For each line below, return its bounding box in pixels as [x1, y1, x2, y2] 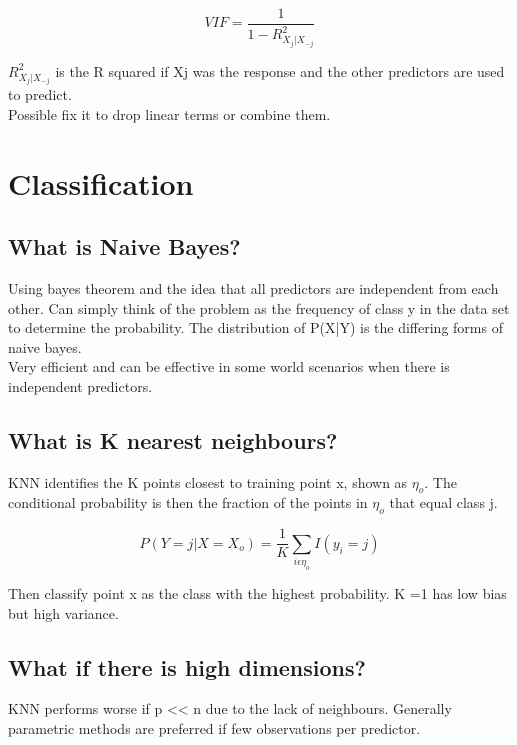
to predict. [8, 84, 72, 105]
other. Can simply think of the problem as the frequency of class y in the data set [8, 297, 510, 318]
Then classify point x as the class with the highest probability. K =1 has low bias [8, 583, 507, 604]
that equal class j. [389, 492, 498, 513]
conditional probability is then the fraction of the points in [8, 492, 368, 513]
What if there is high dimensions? [8, 651, 366, 682]
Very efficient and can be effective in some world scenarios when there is [8, 356, 450, 377]
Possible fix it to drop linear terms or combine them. [8, 103, 331, 124]
